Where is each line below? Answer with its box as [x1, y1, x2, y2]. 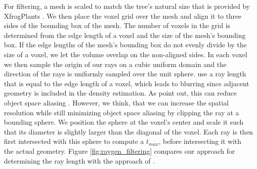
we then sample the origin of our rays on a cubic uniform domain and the [4, 59, 227, 69]
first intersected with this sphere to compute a [4, 136, 144, 146]
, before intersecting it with [159, 136, 242, 146]
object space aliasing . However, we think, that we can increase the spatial [4, 97, 229, 107]
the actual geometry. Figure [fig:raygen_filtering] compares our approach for [4, 145, 235, 156]
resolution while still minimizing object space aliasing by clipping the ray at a [4, 107, 239, 117]
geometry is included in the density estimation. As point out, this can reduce [4, 88, 237, 98]
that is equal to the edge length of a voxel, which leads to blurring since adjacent [4, 78, 250, 88]
